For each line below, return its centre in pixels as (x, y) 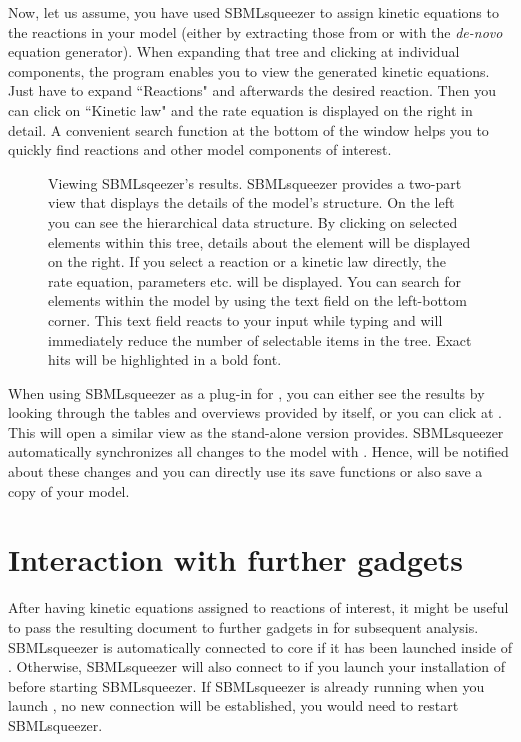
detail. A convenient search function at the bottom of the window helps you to (248, 129)
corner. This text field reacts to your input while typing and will (245, 319)
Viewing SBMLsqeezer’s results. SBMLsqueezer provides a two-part (255, 182)
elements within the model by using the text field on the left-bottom (257, 300)
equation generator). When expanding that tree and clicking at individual (234, 51)
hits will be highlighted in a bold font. (165, 359)
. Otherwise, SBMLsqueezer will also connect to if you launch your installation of (257, 666)
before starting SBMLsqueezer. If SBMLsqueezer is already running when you (246, 685)
